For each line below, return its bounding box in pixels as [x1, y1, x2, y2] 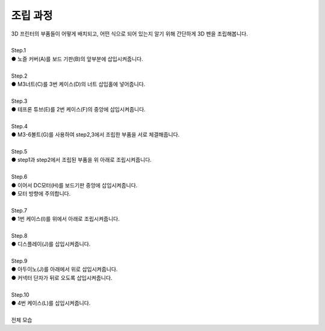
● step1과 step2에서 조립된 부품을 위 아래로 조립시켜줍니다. [11, 156, 152, 164]
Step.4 [11, 122, 28, 129]
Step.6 [11, 173, 28, 181]
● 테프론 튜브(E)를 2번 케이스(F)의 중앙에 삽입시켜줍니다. [11, 106, 146, 113]
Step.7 [11, 206, 27, 214]
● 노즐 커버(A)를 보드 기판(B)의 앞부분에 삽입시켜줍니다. [11, 55, 144, 63]
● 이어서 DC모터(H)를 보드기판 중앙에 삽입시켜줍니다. [11, 181, 138, 189]
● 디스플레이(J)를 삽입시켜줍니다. [11, 241, 91, 248]
